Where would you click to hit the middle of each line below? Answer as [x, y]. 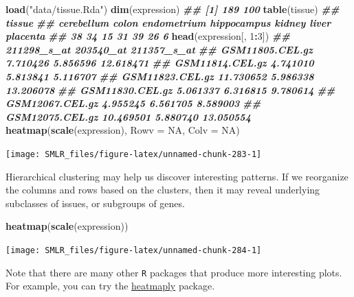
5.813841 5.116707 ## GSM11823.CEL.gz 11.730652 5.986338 [160, 76]
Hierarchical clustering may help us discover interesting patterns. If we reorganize [177, 176]
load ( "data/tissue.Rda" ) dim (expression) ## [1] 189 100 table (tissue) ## [173, 9]
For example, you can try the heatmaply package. [110, 286]
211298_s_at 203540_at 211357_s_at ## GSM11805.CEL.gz [159, 49]
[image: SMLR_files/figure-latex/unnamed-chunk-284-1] [134, 250]
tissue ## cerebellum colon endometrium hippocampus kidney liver [168, 22]
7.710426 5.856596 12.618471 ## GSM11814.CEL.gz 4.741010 [160, 63]
